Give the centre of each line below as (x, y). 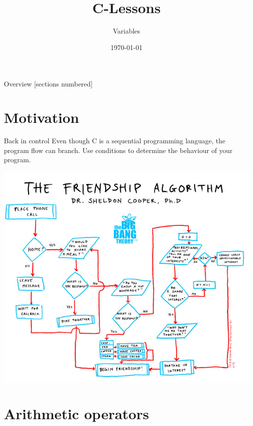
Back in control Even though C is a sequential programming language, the (115, 141)
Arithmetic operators (77, 414)
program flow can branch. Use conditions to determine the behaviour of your (118, 150)
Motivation (42, 117)
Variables (126, 31)
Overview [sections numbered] (48, 84)
